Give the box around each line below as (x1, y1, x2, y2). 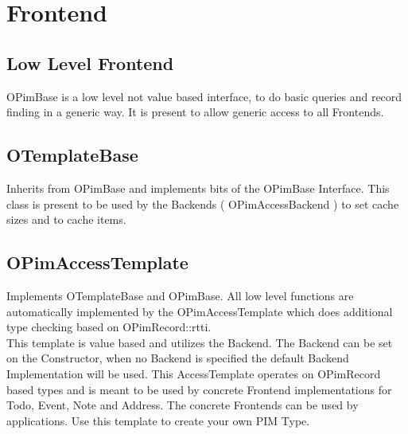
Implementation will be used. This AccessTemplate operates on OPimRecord (6, 365, 381, 381)
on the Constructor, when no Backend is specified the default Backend (6, 350, 349, 366)
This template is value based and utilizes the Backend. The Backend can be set (6, 334, 393, 350)
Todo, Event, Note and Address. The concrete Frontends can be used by (6, 397, 359, 413)
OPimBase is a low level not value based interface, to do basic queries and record (6, 88, 402, 104)
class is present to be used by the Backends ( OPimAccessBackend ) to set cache (6, 195, 399, 212)
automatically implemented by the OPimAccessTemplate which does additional (6, 303, 393, 319)
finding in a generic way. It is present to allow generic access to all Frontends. (6, 104, 384, 120)
